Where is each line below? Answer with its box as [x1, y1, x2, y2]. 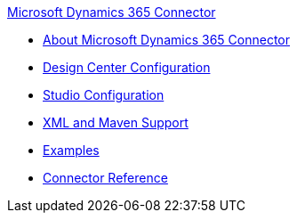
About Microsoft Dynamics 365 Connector [43, 32, 290, 47]
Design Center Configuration [43, 60, 211, 75]
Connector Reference [43, 170, 168, 185]
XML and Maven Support [43, 115, 189, 130]
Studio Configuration [43, 87, 165, 102]
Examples [43, 143, 100, 158]
